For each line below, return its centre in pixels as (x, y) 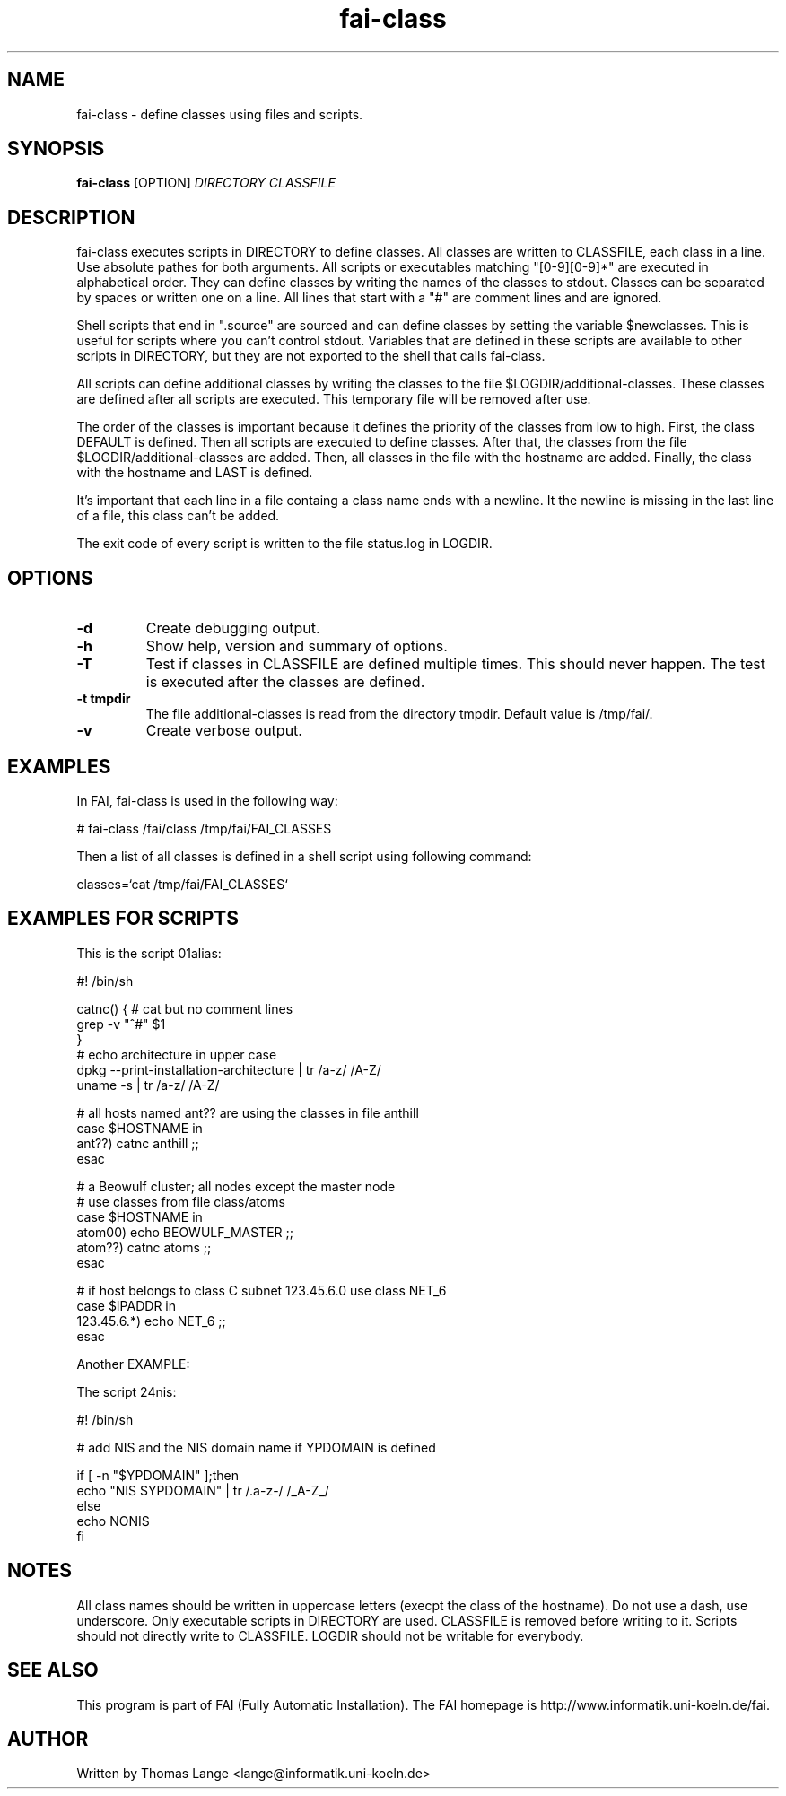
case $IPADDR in (127, 1305)
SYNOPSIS (56, 149)
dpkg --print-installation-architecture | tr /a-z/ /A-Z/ (229, 1069)
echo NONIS (113, 1521)
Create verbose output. (224, 731)
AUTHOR (48, 1739)
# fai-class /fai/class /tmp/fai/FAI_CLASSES (204, 828)
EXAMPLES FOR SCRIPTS (123, 919)
